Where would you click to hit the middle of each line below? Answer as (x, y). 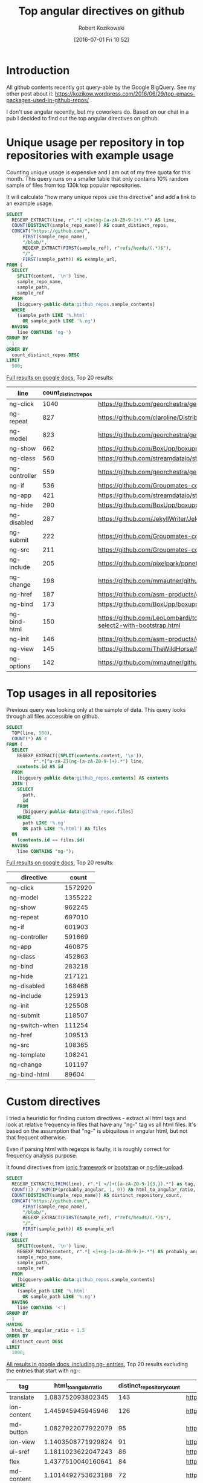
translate (22, 1397)
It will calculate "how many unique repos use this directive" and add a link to (101, 197)
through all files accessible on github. (53, 716)
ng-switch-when (34, 1025)
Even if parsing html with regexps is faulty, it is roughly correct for (88, 1149)
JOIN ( (20, 784)
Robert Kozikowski (101, 28)
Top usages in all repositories (82, 693)
